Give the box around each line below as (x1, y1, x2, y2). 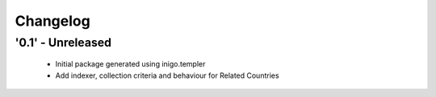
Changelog (15, 12, 90, 30)
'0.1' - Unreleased (15, 35, 112, 50)
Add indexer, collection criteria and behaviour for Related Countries (55, 71, 279, 80)
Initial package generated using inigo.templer (55, 59, 206, 69)
